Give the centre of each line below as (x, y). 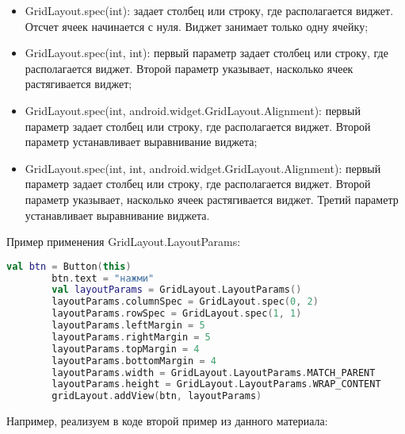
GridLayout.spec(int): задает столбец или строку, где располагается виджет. (209, 10)
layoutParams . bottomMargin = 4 (134, 361)
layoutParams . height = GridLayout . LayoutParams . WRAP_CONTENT (216, 384)
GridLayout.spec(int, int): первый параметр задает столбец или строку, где (206, 53)
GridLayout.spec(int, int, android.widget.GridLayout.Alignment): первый (203, 168)
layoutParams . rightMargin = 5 (131, 337)
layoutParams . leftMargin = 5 (128, 326)
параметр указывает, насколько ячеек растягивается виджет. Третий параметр (212, 199)
